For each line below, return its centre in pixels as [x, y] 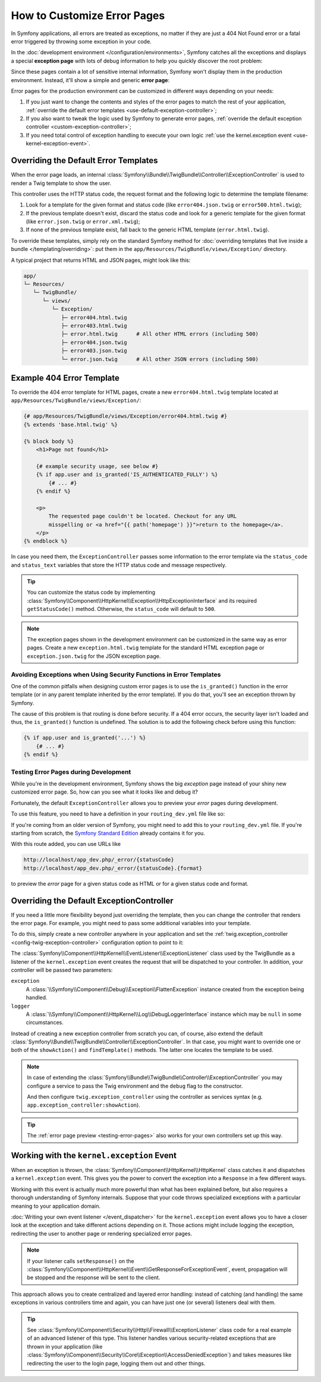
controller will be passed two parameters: [62, 970]
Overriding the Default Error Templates [84, 161]
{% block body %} [49, 441]
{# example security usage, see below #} [97, 466]
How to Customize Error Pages [88, 15]
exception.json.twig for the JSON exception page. [94, 656]
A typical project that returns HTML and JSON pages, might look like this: [101, 260]
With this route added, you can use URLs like [66, 844]
